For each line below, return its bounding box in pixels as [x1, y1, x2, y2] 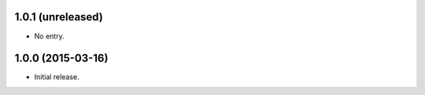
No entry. [34, 31, 65, 41]
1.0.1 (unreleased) [14, 10, 104, 24]
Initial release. [34, 72, 79, 82]
